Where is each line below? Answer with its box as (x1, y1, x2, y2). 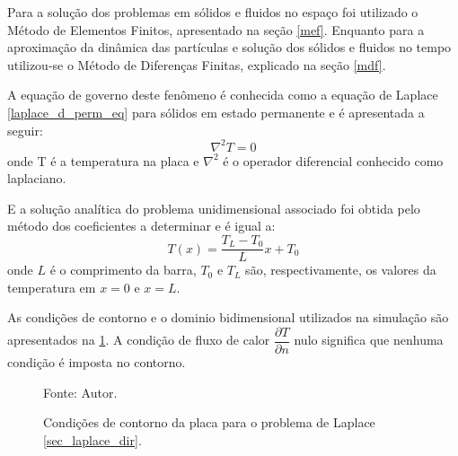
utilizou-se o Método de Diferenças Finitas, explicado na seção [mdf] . (7, 55, 386, 74)
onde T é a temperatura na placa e (7, 151, 199, 170)
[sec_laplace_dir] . (43, 430, 142, 449)
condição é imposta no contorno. (7, 352, 186, 371)
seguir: (7, 120, 43, 139)
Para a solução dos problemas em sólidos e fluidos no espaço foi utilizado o (7, 3, 418, 21)
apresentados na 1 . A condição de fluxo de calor (7, 330, 270, 349)
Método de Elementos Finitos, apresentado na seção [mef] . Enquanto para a (7, 20, 425, 39)
